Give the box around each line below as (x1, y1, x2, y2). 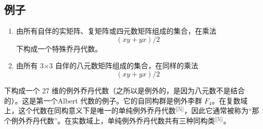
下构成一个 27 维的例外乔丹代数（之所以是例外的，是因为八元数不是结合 (4, 85, 245, 95)
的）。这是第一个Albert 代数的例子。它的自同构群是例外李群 (4, 95, 202, 106)
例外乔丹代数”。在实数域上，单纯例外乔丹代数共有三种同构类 (11, 115, 215, 125)
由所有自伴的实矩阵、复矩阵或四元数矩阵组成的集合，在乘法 (16, 25, 217, 36)
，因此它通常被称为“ (184, 105, 252, 116)
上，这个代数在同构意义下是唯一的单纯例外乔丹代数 (4, 105, 176, 116)
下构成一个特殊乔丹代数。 (16, 43, 102, 54)
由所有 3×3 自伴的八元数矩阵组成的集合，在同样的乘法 (16, 60, 199, 71)
